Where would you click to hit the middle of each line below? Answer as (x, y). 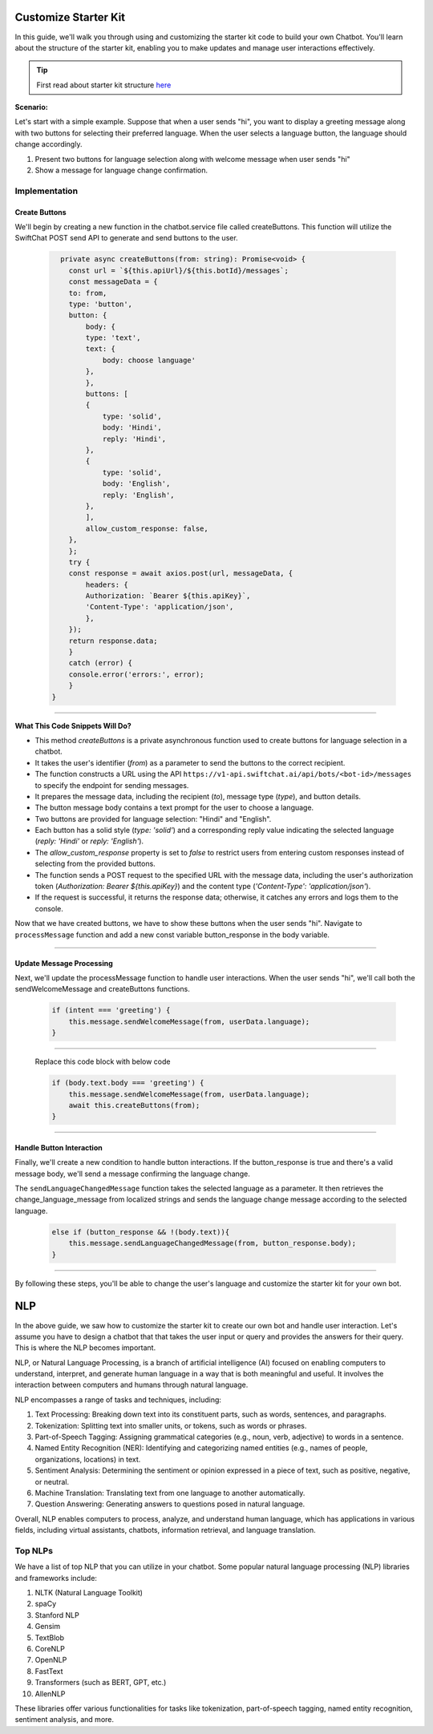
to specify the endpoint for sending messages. (112, 785)
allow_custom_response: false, (147, 528)
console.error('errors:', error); (136, 674)
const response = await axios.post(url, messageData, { (181, 574)
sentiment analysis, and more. (65, 1720)
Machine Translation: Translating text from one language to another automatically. (170, 1493)
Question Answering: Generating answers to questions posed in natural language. (170, 1504)
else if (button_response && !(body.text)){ (141, 1232)
